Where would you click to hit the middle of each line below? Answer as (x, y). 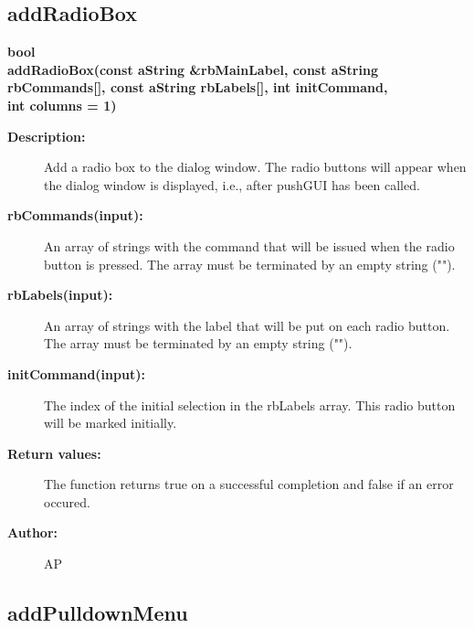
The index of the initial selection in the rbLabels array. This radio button (250, 404)
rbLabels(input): (60, 295)
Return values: (54, 453)
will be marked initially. (111, 423)
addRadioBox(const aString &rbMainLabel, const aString (193, 69)
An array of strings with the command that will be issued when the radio (249, 245)
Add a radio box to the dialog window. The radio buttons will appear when (255, 167)
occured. (67, 501)
